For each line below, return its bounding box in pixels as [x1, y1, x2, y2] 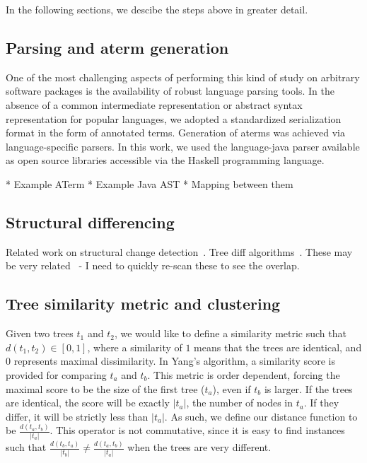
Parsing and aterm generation [6, 36, 229, 58]
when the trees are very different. [127, 440, 272, 455]
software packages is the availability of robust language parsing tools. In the [6, 83, 334, 98]
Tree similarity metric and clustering [6, 293, 281, 315]
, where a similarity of [87, 339, 182, 354]
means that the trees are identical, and [194, 339, 362, 354]
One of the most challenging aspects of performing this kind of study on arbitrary [6, 69, 360, 84]
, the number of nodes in [186, 395, 293, 410]
